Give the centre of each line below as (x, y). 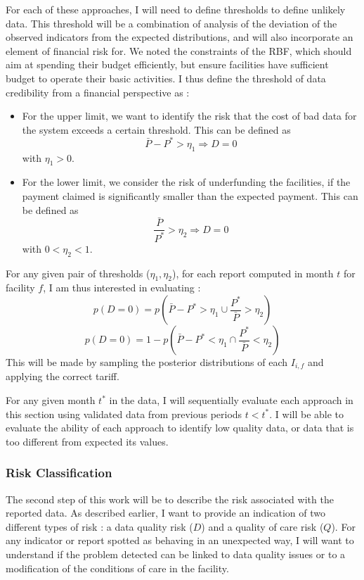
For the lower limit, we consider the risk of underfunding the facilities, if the (186, 182)
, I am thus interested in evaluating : (122, 288)
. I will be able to (307, 414)
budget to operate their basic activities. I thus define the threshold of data (166, 78)
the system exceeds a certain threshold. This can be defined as (156, 129)
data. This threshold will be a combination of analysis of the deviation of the (171, 23)
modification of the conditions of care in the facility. (117, 568)
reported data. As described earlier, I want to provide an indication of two (166, 513)
